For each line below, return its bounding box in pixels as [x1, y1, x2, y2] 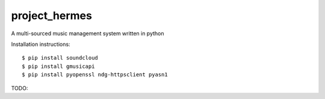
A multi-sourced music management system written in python [11, 30, 164, 37]
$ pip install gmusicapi [22, 63, 95, 70]
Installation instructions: [11, 41, 70, 48]
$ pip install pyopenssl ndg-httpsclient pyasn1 [22, 72, 168, 78]
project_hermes [11, 9, 93, 22]
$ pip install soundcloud [22, 54, 99, 61]
